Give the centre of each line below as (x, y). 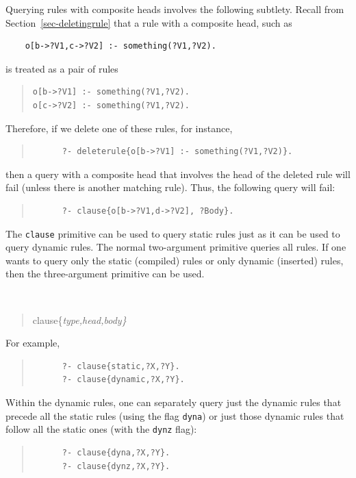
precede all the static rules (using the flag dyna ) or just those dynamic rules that (175, 415)
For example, (33, 343)
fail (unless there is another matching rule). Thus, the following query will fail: (170, 187)
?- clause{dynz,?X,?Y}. (116, 466)
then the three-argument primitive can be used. (105, 274)
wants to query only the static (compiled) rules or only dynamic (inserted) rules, (175, 260)
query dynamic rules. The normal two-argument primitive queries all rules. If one (176, 247)
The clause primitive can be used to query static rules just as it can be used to (173, 233)
